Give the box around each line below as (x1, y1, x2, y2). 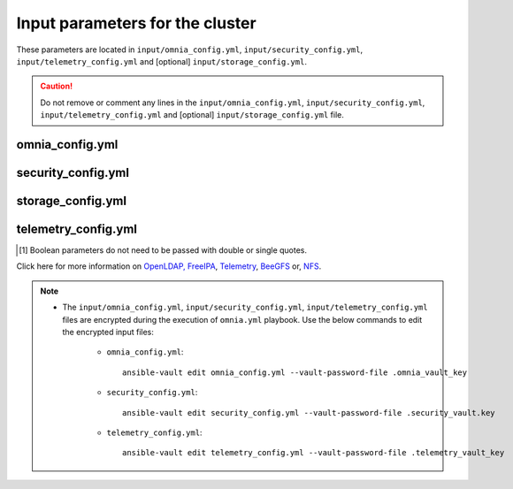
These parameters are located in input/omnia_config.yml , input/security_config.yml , (16, 44, 363, 55)
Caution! (40, 80, 73, 92)
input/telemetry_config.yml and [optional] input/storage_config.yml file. (40, 110, 344, 120)
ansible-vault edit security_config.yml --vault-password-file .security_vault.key (122, 408, 495, 417)
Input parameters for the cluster (16, 13, 256, 33)
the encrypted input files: (62, 327, 155, 338)
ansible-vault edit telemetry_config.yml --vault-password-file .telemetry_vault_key (122, 447, 505, 458)
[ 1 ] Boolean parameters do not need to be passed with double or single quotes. (19, 245, 308, 256)
